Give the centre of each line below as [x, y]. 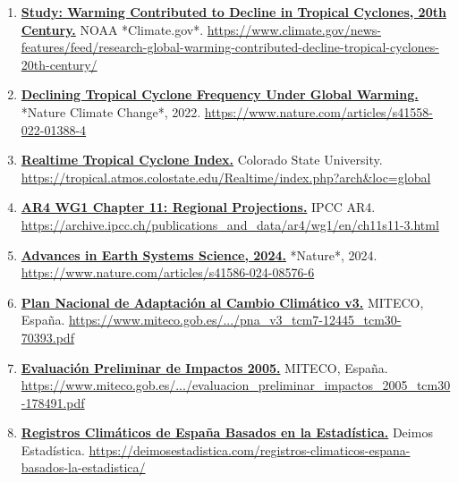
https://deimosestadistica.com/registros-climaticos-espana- [250, 449]
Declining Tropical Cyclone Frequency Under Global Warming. [220, 94]
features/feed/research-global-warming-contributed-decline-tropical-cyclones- [230, 47]
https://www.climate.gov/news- [294, 29]
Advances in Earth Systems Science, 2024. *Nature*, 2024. [199, 254]
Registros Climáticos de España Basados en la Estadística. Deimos [227, 432]
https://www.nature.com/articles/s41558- [318, 111]
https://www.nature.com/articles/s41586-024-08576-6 [168, 272]
